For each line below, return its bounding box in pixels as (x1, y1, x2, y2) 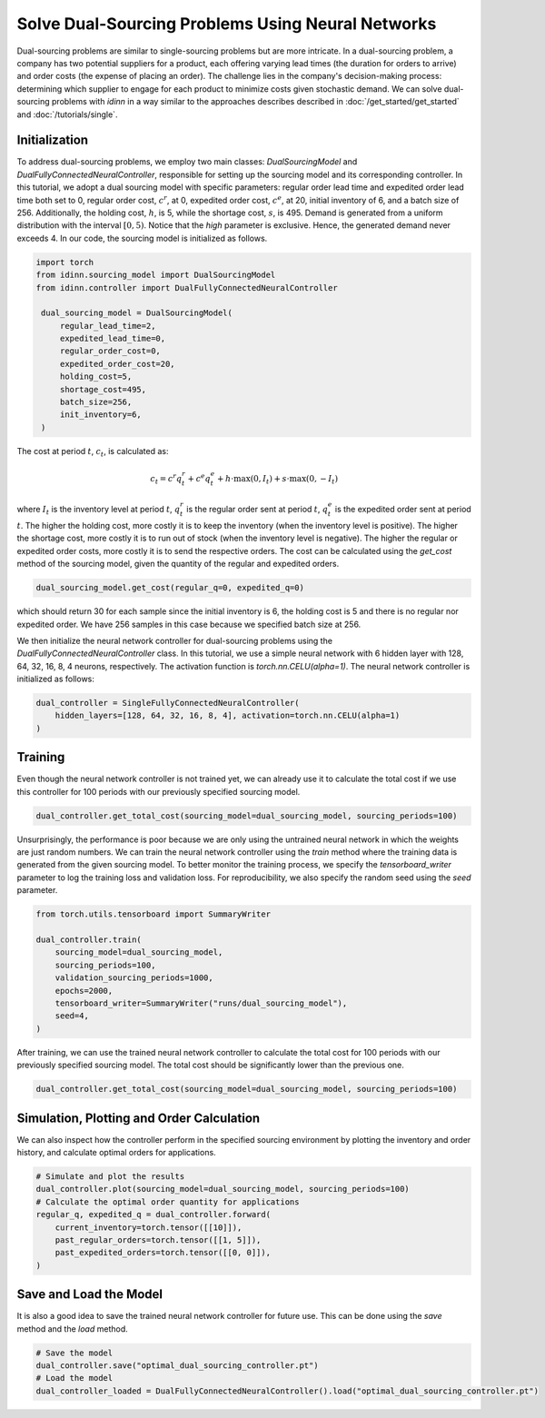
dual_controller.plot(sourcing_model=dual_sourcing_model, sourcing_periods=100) (35, 1184, 411, 1195)
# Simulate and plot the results (35, 1171, 185, 1181)
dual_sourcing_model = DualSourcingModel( (41, 308, 233, 318)
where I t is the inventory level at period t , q (16, 504, 181, 517)
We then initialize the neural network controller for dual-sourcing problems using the (16, 635, 333, 646)
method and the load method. (16, 1323, 128, 1334)
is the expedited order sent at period (334, 504, 471, 515)
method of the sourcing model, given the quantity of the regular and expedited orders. (16, 559, 340, 570)
